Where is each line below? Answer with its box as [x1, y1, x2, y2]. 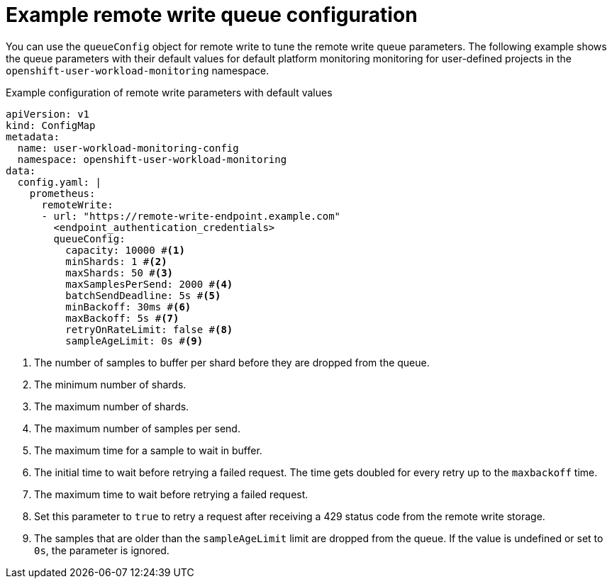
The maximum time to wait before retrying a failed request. [34, 488, 308, 500]
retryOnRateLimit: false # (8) [65, 323, 233, 335]
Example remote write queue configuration [6, 3, 418, 27]
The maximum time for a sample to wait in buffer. [34, 444, 262, 456]
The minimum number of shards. [34, 378, 187, 391]
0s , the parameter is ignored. [34, 544, 169, 556]
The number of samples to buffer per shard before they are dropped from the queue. [34, 356, 430, 369]
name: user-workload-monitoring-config [17, 142, 239, 154]
